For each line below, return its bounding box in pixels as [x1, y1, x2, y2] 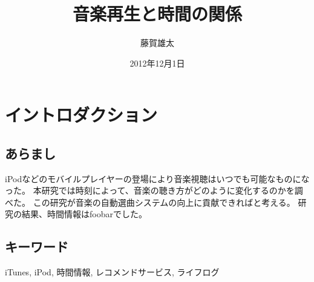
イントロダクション [5, 102, 158, 127]
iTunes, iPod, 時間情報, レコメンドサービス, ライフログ [5, 266, 220, 278]
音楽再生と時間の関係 [72, 1, 242, 26]
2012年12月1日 [129, 56, 185, 69]
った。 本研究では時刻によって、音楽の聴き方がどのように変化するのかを [5, 184, 295, 197]
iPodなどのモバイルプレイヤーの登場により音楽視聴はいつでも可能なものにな [5, 172, 310, 185]
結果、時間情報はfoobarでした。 [21, 208, 147, 220]
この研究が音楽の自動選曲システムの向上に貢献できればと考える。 [33, 195, 295, 208]
